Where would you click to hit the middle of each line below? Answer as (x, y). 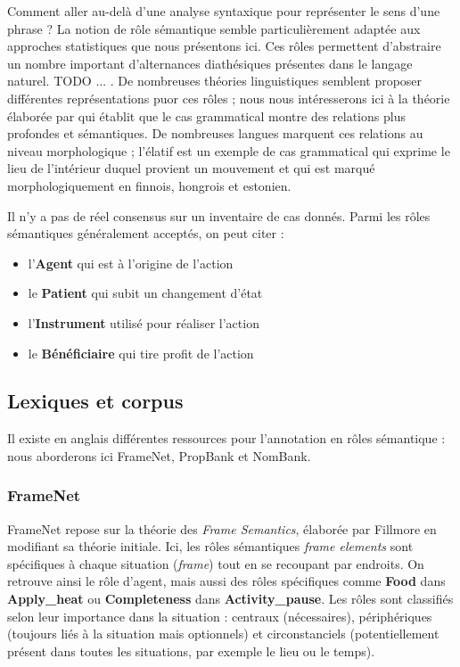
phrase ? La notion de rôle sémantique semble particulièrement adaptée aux (214, 28)
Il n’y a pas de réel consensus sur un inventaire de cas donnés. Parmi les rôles (219, 215)
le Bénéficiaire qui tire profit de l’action (141, 353)
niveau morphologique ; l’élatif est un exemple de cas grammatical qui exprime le (229, 150)
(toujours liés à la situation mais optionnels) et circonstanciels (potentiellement (223, 634)
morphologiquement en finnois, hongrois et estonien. (149, 185)
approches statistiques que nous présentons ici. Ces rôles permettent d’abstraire (224, 46)
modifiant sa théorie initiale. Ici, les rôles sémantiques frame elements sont (210, 546)
